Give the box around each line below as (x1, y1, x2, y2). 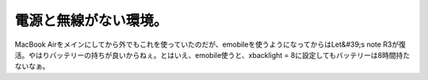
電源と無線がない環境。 (14, 12, 168, 29)
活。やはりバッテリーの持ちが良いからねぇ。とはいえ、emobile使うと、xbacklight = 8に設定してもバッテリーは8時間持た (14, 50, 411, 59)
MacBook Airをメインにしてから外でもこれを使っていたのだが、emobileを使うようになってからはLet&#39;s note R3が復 (14, 40, 406, 49)
